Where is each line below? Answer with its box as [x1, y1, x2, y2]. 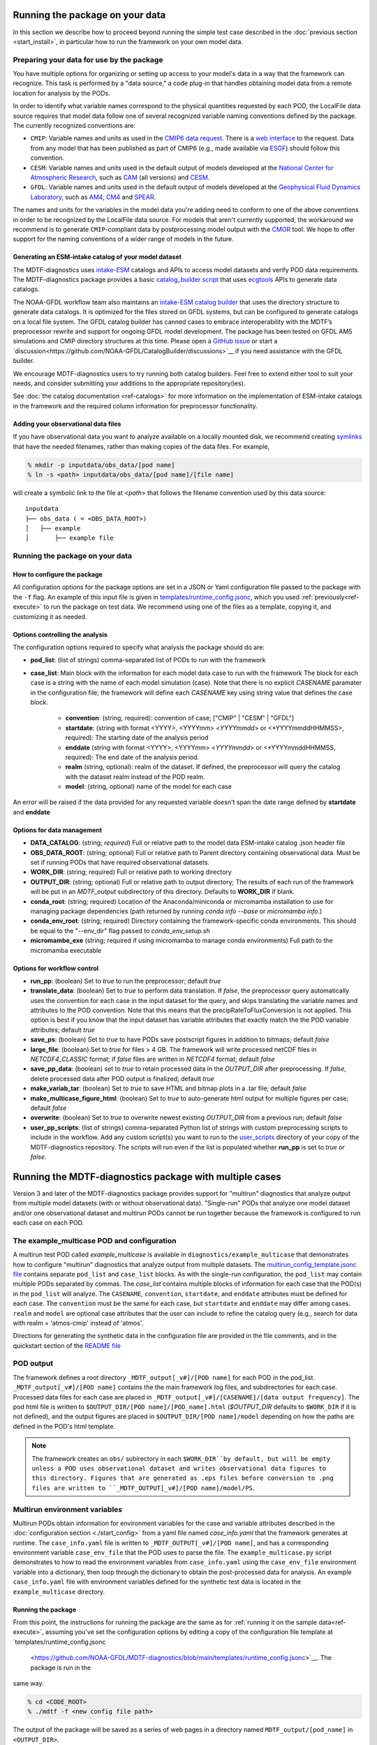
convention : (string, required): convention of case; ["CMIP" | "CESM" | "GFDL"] [65, 714, 295, 722]
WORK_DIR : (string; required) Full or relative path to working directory [30, 868, 232, 876]
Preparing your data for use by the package [13, 54, 163, 64]
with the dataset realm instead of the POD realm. [65, 772, 205, 781]
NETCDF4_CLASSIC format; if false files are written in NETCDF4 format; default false [30, 1055, 275, 1064]
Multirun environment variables [13, 1504, 122, 1514]
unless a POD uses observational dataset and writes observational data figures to [31, 1464, 327, 1472]
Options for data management [13, 826, 103, 834]
